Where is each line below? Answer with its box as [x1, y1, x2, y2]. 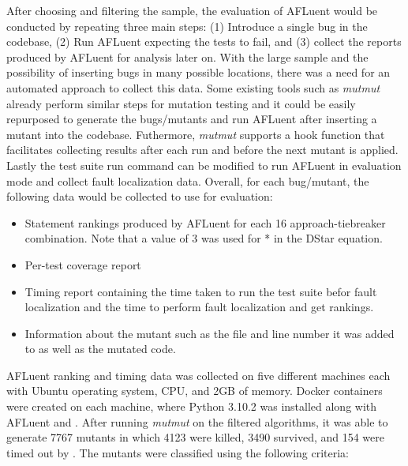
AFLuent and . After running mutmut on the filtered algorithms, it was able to [6, 413, 388, 430]
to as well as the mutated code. [24, 340, 176, 357]
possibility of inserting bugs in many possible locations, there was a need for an [6, 64, 391, 81]
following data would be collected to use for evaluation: [6, 188, 273, 205]
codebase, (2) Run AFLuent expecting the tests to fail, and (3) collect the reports [6, 33, 402, 50]
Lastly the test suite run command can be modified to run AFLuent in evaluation [6, 156, 402, 173]
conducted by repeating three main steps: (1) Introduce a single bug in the [6, 17, 368, 34]
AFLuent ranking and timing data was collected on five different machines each [6, 366, 391, 383]
